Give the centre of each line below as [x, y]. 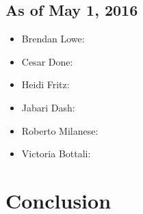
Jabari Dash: [48, 107]
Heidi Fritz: [45, 84]
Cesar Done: [47, 61]
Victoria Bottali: [56, 153]
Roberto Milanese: [60, 130]
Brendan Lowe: [53, 39]
